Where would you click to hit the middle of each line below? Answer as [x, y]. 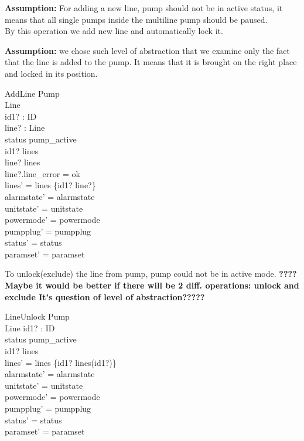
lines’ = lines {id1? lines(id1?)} [61, 362]
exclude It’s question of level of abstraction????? [105, 296]
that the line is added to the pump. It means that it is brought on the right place [151, 62]
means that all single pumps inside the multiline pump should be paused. [136, 19]
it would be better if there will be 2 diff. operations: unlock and [168, 285]
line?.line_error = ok [42, 173]
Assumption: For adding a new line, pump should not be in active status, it [144, 8]
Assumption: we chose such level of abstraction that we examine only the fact [147, 50]
